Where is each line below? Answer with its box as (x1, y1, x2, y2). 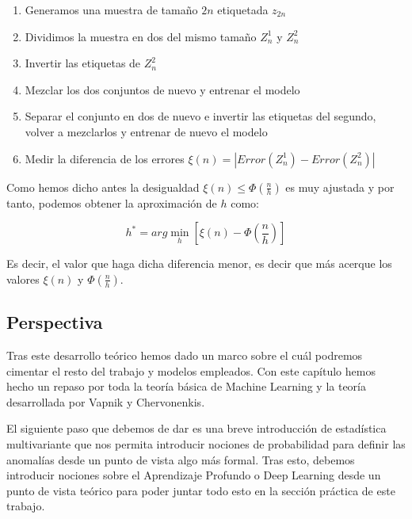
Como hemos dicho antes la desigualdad (6, 178, 200, 195)
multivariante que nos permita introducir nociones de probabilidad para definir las (6, 435, 406, 452)
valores (6, 270, 40, 287)
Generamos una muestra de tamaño (25, 2, 198, 17)
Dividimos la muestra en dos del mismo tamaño (25, 28, 257, 44)
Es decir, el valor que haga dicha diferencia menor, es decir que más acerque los (6, 255, 392, 272)
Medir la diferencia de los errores (25, 150, 185, 166)
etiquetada (217, 2, 269, 17)
